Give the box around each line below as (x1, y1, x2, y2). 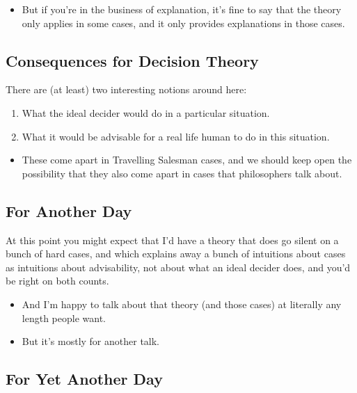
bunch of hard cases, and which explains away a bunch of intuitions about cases (6, 246, 346, 261)
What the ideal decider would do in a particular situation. (22, 105, 270, 120)
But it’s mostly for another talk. (22, 334, 160, 348)
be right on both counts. (6, 273, 109, 288)
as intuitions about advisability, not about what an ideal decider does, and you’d (6, 259, 351, 274)
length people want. (22, 310, 106, 325)
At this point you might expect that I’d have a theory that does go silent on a (6, 232, 339, 247)
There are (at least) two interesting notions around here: (6, 82, 247, 97)
